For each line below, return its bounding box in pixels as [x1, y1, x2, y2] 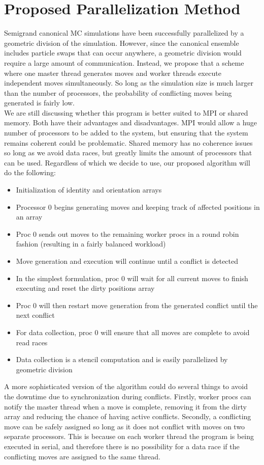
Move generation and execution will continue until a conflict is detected [16, 256, 239, 266]
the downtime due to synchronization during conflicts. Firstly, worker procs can [4, 391, 251, 401]
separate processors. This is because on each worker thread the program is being [4, 431, 254, 442]
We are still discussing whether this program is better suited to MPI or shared [4, 107, 248, 118]
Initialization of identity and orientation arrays [16, 184, 162, 195]
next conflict [16, 310, 55, 320]
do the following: [4, 167, 56, 178]
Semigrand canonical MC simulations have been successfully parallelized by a [4, 28, 244, 38]
